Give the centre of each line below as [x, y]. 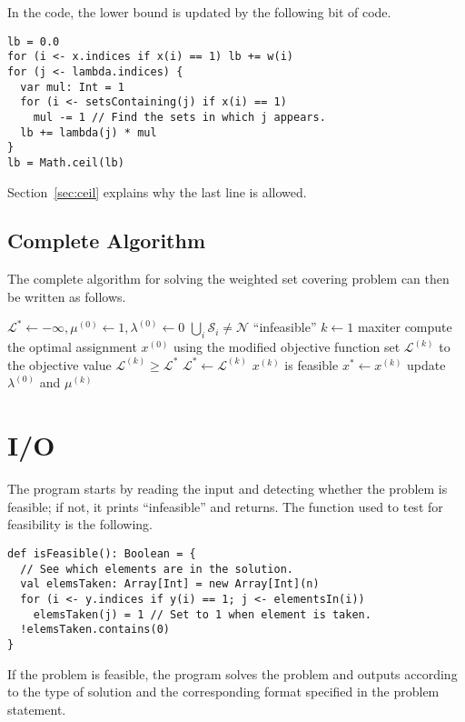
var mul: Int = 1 [72, 87]
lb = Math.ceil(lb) [66, 162]
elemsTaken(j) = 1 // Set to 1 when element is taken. [202, 614]
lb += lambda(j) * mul [89, 132]
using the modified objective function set [287, 347]
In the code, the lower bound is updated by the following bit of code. [199, 12]
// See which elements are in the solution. [157, 569]
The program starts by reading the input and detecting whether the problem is [228, 489]
